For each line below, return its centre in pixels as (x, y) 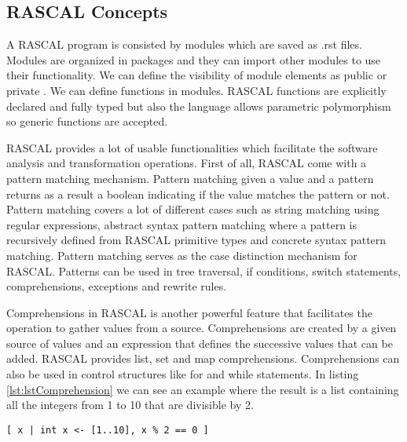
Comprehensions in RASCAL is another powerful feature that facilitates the (189, 312)
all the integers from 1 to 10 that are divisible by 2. (130, 405)
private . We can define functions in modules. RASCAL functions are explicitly (196, 90)
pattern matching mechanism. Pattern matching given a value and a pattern (190, 178)
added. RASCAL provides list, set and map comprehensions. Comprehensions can (203, 358)
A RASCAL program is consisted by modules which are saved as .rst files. (184, 44)
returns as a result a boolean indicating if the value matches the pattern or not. (198, 194)
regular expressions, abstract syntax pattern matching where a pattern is (182, 224)
